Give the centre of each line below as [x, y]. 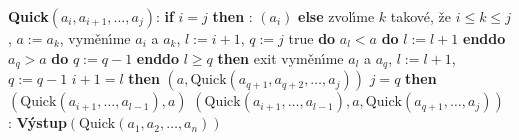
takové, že [421, 16]
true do [312, 38]
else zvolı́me [336, 16]
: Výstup [37, 122]
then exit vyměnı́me [280, 57]
